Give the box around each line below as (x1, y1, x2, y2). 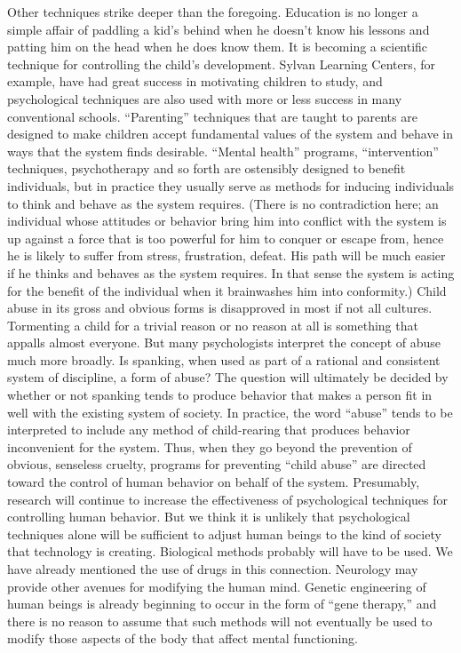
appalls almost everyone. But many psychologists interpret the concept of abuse (7, 333, 441, 352)
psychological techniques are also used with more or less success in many (7, 89, 402, 108)
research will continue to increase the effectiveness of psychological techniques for (7, 490, 448, 508)
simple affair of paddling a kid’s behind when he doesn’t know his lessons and (7, 20, 430, 38)
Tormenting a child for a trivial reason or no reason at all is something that (7, 315, 418, 334)
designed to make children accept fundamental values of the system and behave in (7, 124, 453, 143)
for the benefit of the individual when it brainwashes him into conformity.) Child (7, 281, 447, 299)
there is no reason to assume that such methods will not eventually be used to (7, 611, 433, 630)
